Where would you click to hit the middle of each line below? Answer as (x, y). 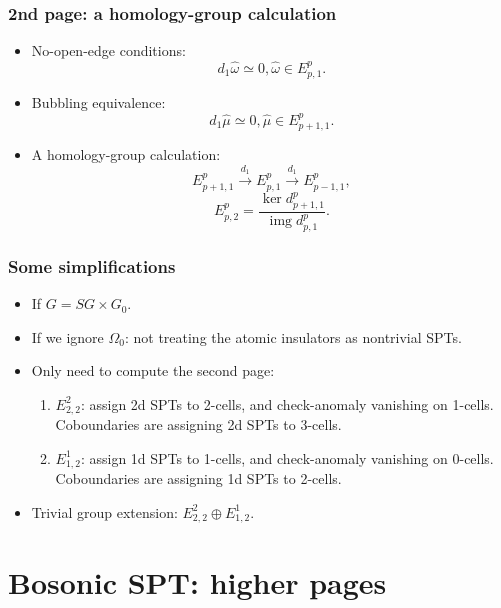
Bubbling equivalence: (98, 102)
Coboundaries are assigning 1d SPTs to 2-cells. (198, 478)
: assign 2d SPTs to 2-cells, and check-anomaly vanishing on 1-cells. (287, 403)
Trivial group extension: (104, 511)
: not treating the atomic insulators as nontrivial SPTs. (293, 336)
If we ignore (67, 336)
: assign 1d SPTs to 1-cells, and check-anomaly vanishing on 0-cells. (287, 457)
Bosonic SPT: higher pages (197, 581)
